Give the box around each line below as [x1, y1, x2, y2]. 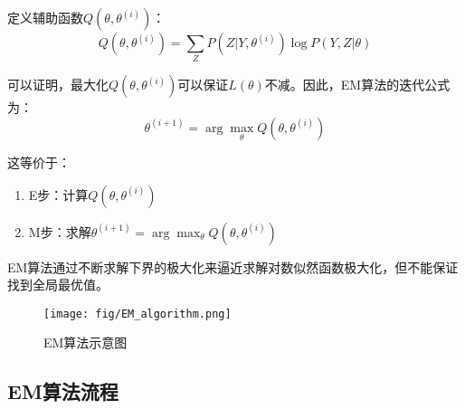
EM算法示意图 [43, 333, 128, 352]
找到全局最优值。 [7, 275, 109, 294]
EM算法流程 [7, 377, 119, 405]
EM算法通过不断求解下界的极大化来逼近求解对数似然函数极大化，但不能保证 [7, 257, 459, 276]
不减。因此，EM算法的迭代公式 [264, 75, 451, 94]
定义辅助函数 [7, 8, 83, 26]
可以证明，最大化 [7, 75, 109, 94]
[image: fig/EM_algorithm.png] [43, 307, 232, 320]
